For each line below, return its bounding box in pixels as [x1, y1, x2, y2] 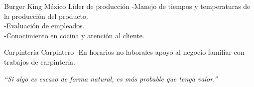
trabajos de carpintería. [4, 56, 75, 67]
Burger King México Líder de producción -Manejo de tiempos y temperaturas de [4, 1, 251, 11]
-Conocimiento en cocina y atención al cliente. [4, 30, 144, 40]
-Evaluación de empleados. [4, 20, 85, 31]
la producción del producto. [4, 10, 88, 21]
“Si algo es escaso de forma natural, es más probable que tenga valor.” [4, 73, 218, 84]
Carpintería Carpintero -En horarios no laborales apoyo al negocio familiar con [4, 47, 245, 57]
